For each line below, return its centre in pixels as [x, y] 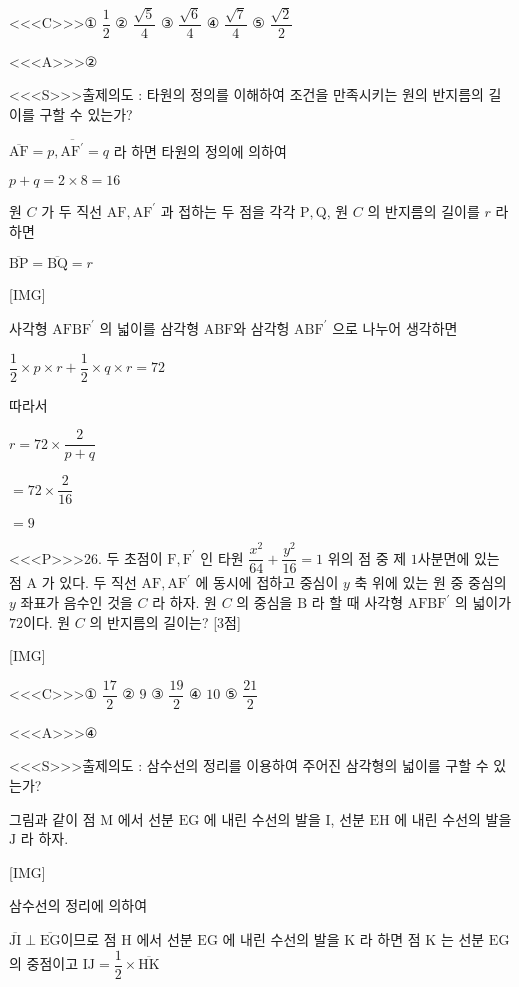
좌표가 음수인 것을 [76, 602]
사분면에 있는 [458, 557]
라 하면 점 [390, 939]
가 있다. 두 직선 [89, 582]
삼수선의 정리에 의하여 [78, 905]
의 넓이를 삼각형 [149, 327]
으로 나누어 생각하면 [395, 327]
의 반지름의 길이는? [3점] [165, 621]
